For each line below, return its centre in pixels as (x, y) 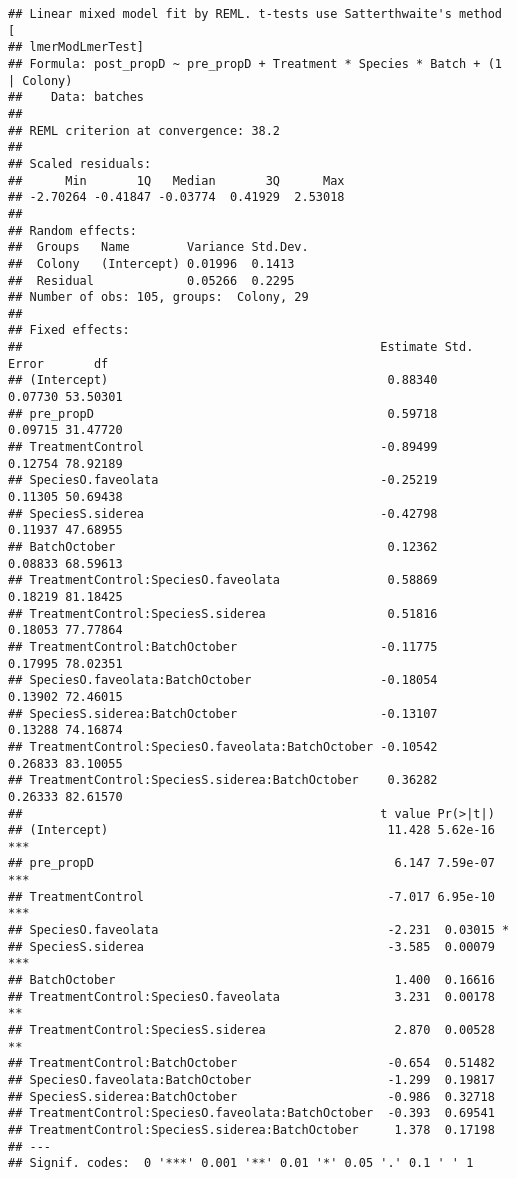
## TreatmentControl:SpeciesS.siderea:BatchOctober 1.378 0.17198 (251, 1129)
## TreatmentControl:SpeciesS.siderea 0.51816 (223, 613)
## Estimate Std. (241, 347)
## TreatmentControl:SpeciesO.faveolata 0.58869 (223, 580)
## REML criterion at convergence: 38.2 (144, 130)
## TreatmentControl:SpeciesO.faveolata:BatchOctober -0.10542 (223, 746)
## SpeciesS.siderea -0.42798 (223, 513)
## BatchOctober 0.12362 (223, 547)
